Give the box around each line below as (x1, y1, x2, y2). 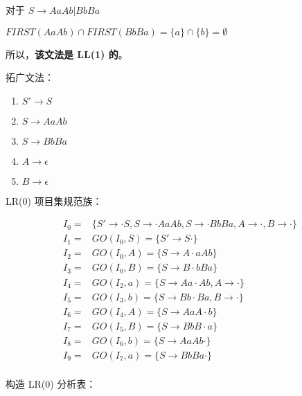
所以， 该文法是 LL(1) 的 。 (6, 46, 128, 61)
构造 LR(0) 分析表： (6, 376, 96, 390)
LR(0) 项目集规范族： (6, 193, 103, 208)
